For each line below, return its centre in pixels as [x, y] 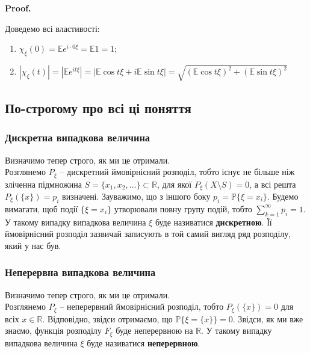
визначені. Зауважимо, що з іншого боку [136, 196]
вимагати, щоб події [42, 208]
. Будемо [283, 196]
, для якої [175, 184]
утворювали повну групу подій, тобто [183, 208]
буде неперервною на [154, 330]
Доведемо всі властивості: [52, 28]
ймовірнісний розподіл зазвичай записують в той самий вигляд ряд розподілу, [148, 234]
